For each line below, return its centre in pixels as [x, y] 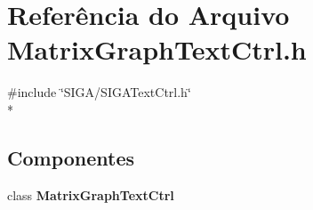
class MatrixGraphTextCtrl [91, 194]
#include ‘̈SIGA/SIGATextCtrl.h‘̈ [99, 92]
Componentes [71, 157]
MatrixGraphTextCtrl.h [157, 49]
